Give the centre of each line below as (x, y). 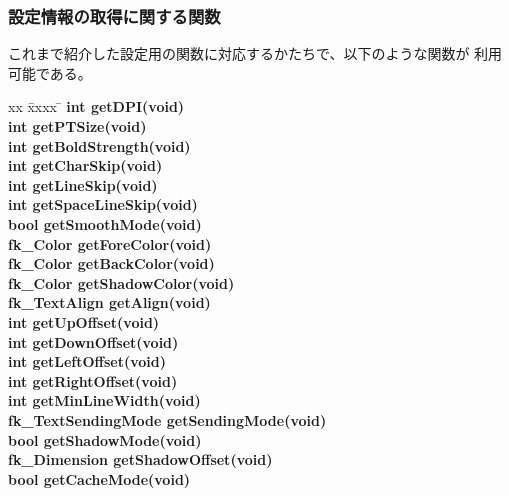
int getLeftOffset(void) (87, 361)
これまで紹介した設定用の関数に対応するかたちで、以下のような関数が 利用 (255, 53)
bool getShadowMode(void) (105, 439)
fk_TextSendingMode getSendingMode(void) (167, 419)
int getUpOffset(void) (84, 321)
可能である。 (50, 72)
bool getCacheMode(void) (99, 478)
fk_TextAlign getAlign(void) (109, 302)
